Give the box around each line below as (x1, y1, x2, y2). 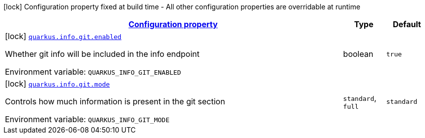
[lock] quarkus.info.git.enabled (5, 31, 122, 41)
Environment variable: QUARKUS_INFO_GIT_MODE (5, 114, 170, 124)
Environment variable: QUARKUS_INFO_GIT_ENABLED (5, 67, 181, 77)
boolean (343, 49, 374, 59)
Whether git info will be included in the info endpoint (5, 49, 200, 59)
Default (392, 19, 421, 29)
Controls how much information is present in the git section (5, 96, 225, 106)
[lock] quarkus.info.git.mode (5, 79, 110, 89)
